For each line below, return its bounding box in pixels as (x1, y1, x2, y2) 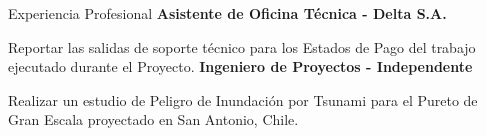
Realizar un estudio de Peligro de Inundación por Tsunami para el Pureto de (8, 89, 478, 110)
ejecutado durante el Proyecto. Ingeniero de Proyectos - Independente (8, 56, 473, 77)
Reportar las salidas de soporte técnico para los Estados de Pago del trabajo (8, 36, 476, 57)
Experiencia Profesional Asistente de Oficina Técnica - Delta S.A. (8, 3, 447, 23)
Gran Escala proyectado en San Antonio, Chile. (8, 109, 299, 130)
